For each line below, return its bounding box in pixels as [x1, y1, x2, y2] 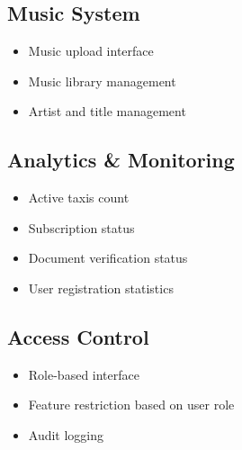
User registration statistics [28, 278, 174, 297]
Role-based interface [28, 364, 139, 383]
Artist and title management [28, 102, 186, 121]
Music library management [28, 71, 176, 90]
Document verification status [28, 248, 188, 267]
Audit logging [28, 425, 104, 444]
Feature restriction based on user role [28, 395, 235, 414]
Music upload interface [28, 41, 154, 60]
